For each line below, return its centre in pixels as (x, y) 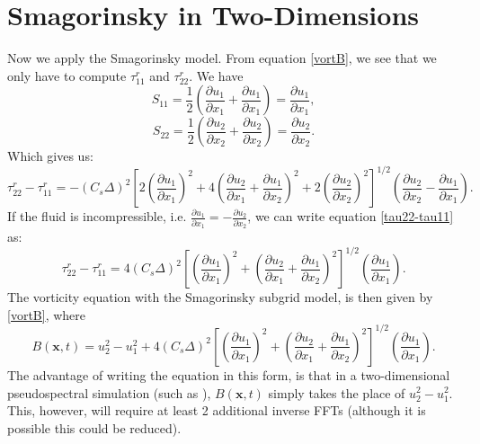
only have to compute (67, 75)
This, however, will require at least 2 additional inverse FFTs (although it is (217, 410)
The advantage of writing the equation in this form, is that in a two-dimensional (229, 374)
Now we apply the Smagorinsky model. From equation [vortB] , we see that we (222, 58)
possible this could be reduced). (94, 427)
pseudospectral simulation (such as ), (109, 392)
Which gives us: (50, 156)
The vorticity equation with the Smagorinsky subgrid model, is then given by (220, 297)
